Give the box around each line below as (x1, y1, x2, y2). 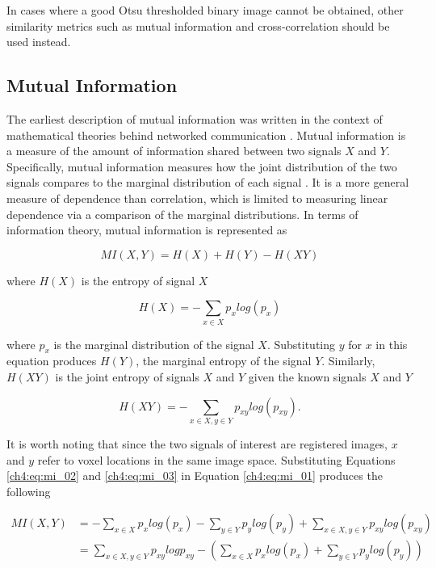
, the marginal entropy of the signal (136, 352, 312, 369)
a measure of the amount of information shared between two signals (6, 142, 342, 159)
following (6, 482, 51, 499)
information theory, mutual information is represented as (6, 221, 287, 238)
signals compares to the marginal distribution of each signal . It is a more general (6, 174, 409, 191)
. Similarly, (321, 352, 375, 369)
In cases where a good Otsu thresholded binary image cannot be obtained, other (6, 2, 404, 18)
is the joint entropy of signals (55, 368, 199, 385)
